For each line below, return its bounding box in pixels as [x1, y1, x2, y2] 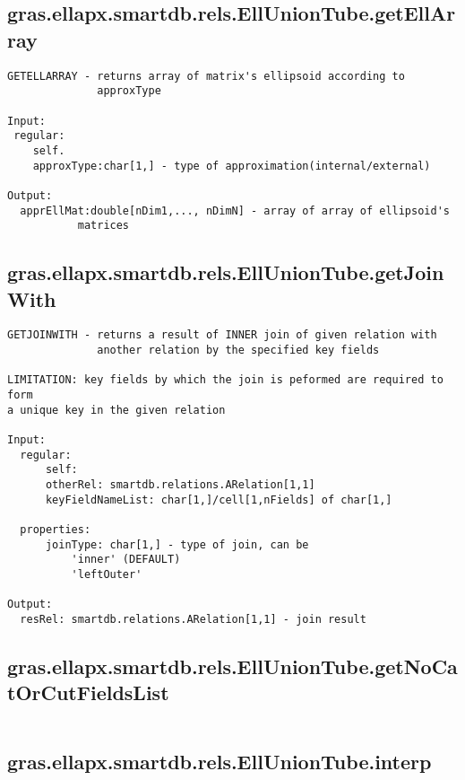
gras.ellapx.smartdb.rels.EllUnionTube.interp [7, 747, 432, 775]
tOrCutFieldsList [7, 679, 169, 706]
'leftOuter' [71, 567, 142, 581]
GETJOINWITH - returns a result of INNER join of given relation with [7, 329, 437, 342]
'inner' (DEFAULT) [71, 553, 181, 566]
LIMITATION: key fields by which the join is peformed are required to [7, 373, 443, 387]
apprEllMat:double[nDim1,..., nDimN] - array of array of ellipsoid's [20, 204, 450, 217]
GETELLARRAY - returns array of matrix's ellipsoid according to [7, 69, 405, 83]
